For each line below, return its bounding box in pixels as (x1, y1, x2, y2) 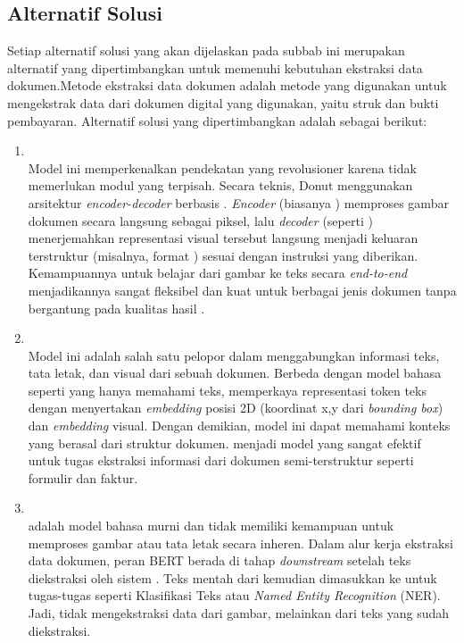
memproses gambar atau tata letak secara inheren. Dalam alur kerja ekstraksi (28, 533, 453, 552)
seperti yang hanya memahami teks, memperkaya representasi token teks (28, 380, 427, 399)
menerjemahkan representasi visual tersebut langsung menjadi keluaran (28, 229, 418, 247)
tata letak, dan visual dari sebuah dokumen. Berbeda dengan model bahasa (28, 363, 442, 382)
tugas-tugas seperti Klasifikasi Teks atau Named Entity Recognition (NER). (28, 586, 441, 605)
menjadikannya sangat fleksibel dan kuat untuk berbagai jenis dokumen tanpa (28, 280, 457, 299)
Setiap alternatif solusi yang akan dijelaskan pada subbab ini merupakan (7, 41, 405, 60)
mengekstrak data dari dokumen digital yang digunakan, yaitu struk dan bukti (7, 93, 439, 112)
